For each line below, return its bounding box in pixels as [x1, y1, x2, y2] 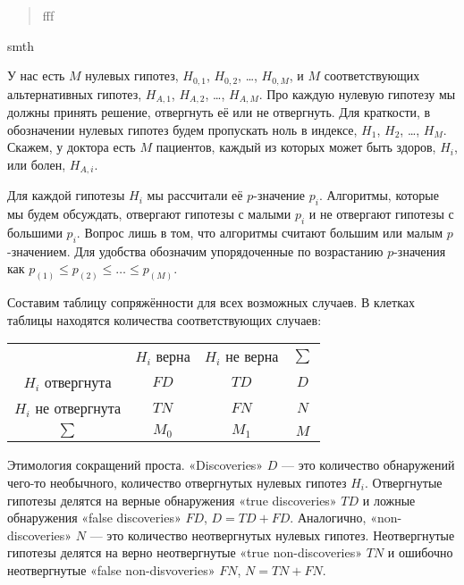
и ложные [362, 490, 416, 509]
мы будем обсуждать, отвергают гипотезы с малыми [7, 205, 291, 223]
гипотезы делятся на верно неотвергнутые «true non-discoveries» [7, 543, 363, 562]
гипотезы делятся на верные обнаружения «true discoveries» [7, 490, 337, 509]
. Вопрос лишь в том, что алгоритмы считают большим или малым [76, 222, 443, 241]
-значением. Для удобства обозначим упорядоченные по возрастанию [7, 241, 384, 260]
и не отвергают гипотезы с [308, 205, 454, 223]
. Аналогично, [290, 508, 367, 527]
